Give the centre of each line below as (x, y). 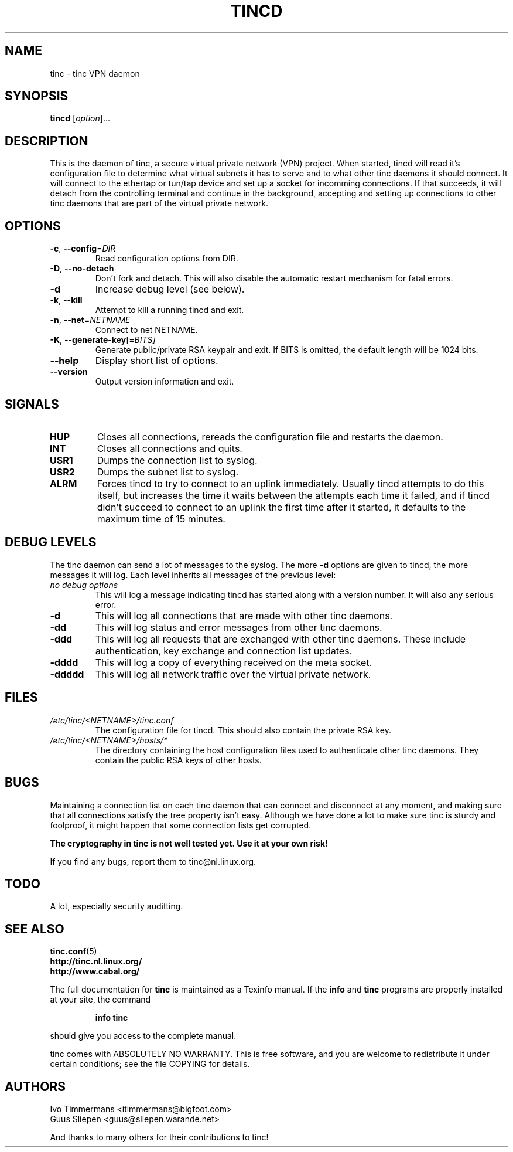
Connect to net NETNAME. (146, 330)
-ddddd (67, 674)
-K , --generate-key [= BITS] (103, 340)
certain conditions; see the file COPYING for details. (150, 1064)
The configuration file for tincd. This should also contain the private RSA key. (243, 730)
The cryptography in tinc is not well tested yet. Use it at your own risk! (189, 843)
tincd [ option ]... (80, 118)
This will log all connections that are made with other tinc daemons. (244, 615)
